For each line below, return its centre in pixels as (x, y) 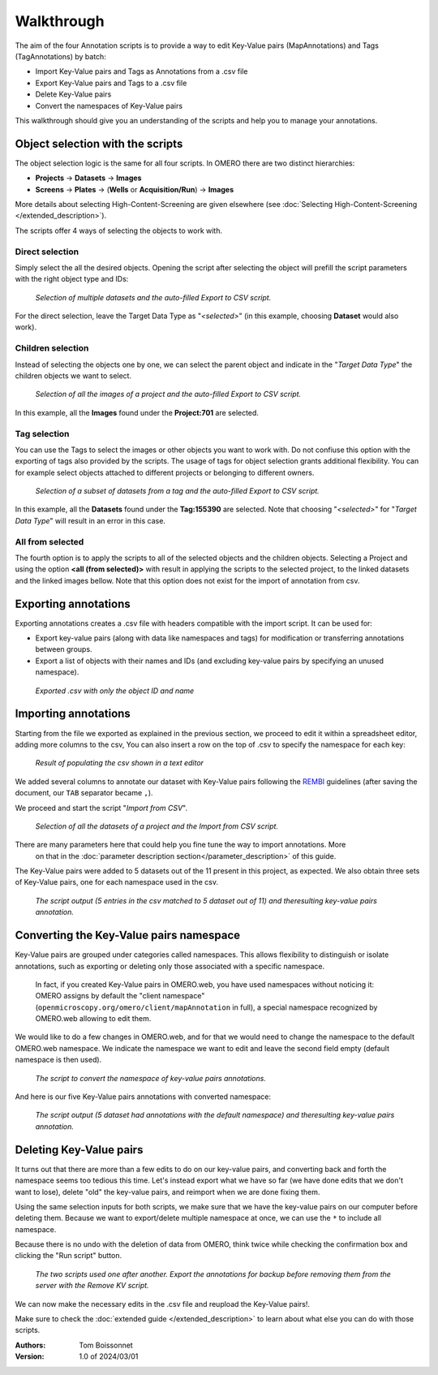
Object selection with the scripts (99, 143)
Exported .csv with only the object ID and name (115, 691)
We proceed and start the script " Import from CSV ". (101, 808)
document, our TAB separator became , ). (84, 793)
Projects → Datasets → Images (88, 178)
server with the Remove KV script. (92, 1286)
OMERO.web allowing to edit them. (93, 1019)
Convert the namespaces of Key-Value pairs (109, 106)
